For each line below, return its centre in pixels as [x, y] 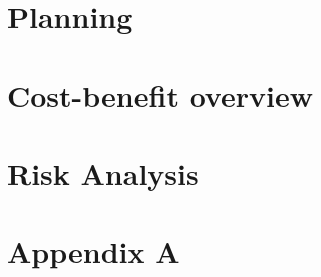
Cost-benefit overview [160, 94]
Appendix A [93, 251]
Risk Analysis [103, 172]
